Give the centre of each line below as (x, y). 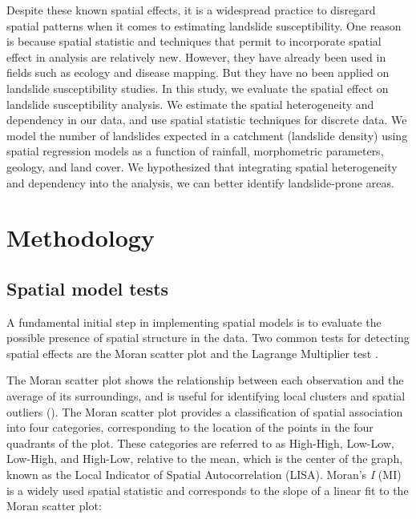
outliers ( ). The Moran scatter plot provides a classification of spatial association (205, 411)
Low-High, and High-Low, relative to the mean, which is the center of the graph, (205, 459)
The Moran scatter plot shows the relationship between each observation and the (205, 380)
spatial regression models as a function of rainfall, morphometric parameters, (195, 151)
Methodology (81, 237)
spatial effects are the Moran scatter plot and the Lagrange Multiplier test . (192, 353)
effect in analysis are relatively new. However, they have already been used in (196, 56)
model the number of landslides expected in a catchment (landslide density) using (207, 135)
